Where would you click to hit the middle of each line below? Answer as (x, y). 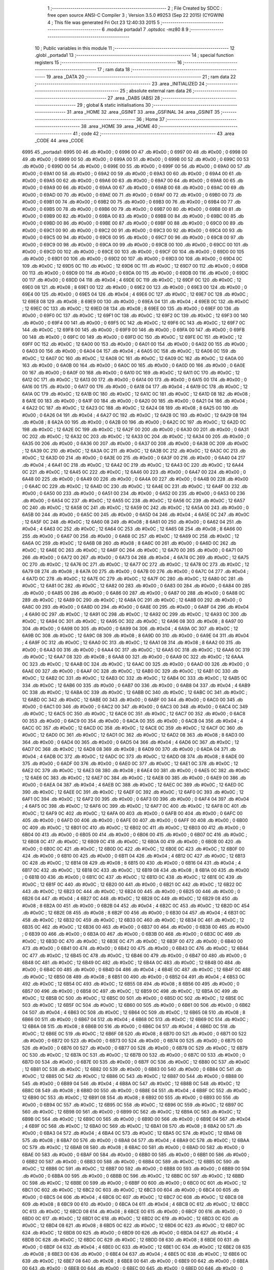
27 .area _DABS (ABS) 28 (134, 98)
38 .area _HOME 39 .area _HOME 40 (119, 126)
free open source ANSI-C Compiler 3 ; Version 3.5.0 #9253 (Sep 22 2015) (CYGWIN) (136, 15)
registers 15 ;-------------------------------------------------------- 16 (108, 62)
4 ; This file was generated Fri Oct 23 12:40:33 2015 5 (104, 22)
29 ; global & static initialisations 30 (114, 105)
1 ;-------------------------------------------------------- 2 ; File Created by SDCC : (135, 8)
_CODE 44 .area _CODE (59, 141)
